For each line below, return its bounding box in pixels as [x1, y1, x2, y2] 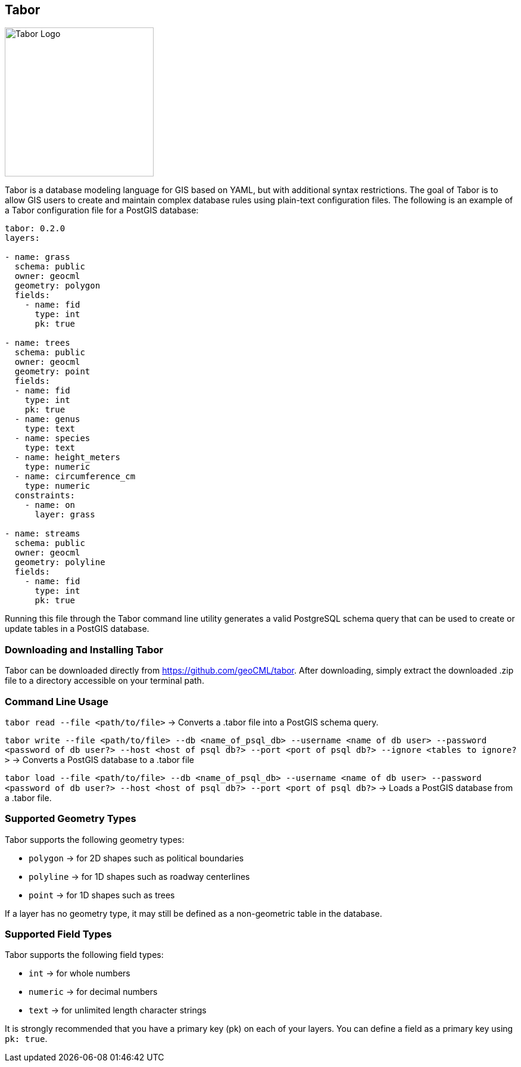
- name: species [14, 433, 91, 443]
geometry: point [14, 367, 91, 377]
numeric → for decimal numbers [29, 987, 158, 997]
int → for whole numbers [29, 968, 130, 979]
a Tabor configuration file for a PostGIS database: [5, 205, 199, 216]
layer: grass [35, 510, 95, 520]
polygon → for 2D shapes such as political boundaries [29, 852, 244, 863]
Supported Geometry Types [5, 812, 136, 825]
